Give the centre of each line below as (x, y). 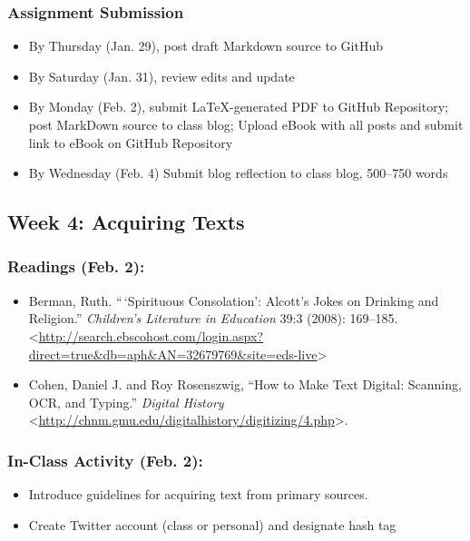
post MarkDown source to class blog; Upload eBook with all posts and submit (246, 124)
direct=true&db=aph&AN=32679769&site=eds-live (173, 354)
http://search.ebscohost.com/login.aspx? (151, 335)
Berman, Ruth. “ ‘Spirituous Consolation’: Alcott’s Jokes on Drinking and (234, 300)
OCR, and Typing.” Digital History (126, 402)
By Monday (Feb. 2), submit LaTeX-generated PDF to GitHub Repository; (238, 107)
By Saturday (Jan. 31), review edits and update (162, 76)
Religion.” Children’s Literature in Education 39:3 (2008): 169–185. (213, 318)
